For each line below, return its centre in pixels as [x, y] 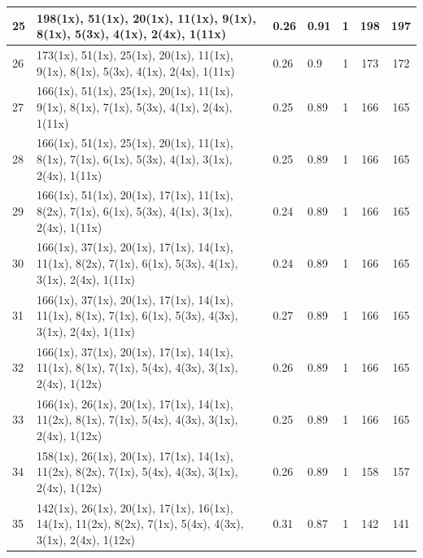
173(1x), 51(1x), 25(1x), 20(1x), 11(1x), [135, 54]
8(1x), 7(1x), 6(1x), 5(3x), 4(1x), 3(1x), [135, 159]
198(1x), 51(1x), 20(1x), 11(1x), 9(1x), [146, 17]
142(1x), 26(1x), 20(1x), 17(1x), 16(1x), [135, 507]
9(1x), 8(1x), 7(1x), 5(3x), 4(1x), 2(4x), [135, 106]
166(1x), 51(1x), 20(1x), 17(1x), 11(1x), [135, 195]
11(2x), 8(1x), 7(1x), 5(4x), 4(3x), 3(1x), [137, 419]
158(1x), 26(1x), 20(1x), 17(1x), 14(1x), [135, 455]
